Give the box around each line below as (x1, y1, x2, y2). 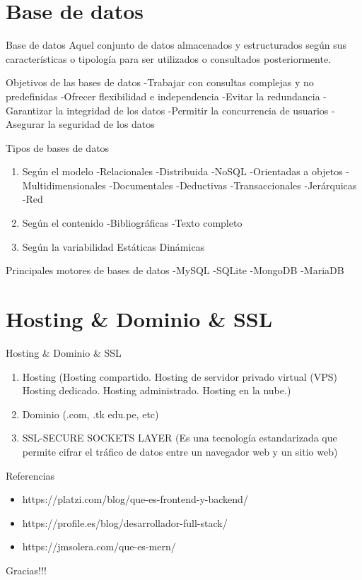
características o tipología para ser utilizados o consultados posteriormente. (6, 51, 332, 66)
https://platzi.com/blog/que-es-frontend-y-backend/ (22, 492, 248, 507)
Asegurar (6, 117, 45, 131)
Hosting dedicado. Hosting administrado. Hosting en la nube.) (22, 383, 291, 398)
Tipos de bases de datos (6, 140, 110, 155)
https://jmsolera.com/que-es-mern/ (22, 539, 176, 554)
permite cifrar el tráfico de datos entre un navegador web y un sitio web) (22, 444, 338, 458)
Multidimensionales (22, 177, 106, 192)
